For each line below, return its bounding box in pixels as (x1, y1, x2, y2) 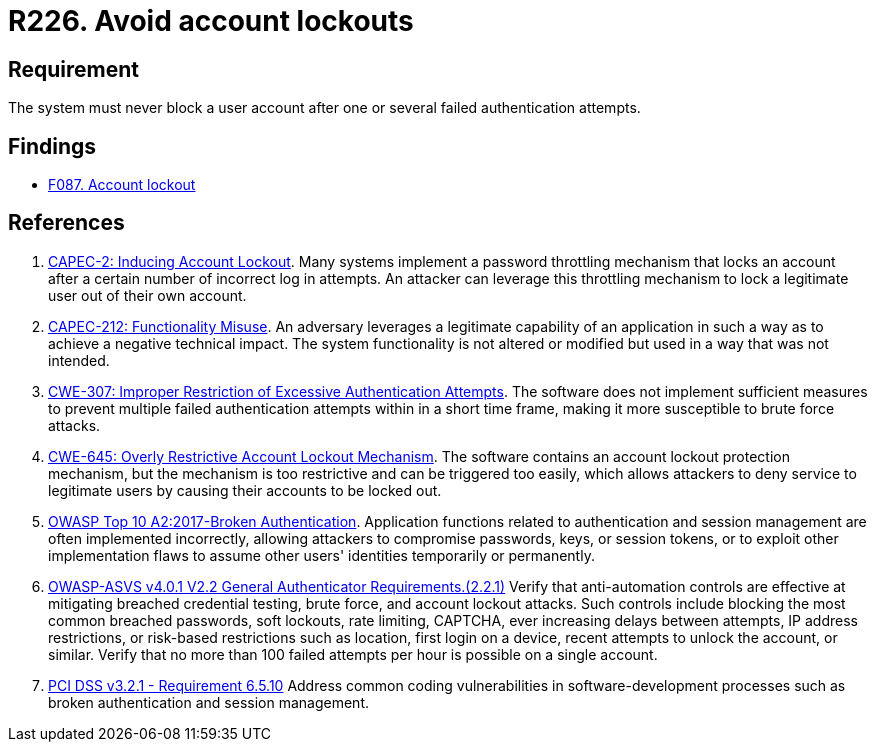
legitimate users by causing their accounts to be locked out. (48, 481, 442, 499)
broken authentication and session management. (48, 693, 370, 711)
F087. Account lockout (48, 176, 196, 194)
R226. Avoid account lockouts (8, 4, 414, 38)
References (8, 210, 125, 236)
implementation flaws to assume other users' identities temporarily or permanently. (48, 546, 595, 564)
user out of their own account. (48, 286, 247, 304)
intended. (48, 351, 110, 369)
